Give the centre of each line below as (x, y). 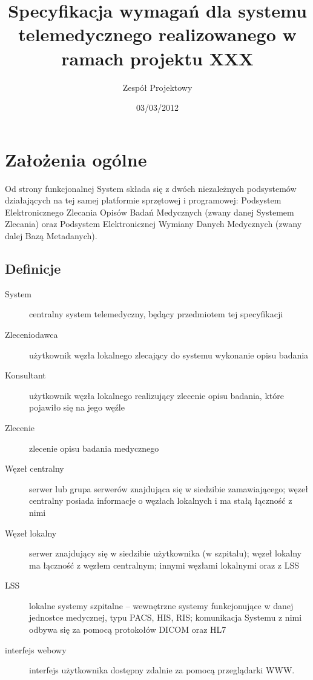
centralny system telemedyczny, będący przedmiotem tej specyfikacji (156, 314)
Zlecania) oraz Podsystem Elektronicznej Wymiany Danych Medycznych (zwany (153, 224)
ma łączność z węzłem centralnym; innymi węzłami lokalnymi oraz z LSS (164, 565)
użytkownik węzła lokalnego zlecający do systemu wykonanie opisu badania (169, 355)
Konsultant (25, 375)
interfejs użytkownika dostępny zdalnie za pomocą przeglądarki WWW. (162, 670)
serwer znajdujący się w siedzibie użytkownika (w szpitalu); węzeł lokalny (165, 553)
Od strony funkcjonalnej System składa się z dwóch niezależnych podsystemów (151, 188)
